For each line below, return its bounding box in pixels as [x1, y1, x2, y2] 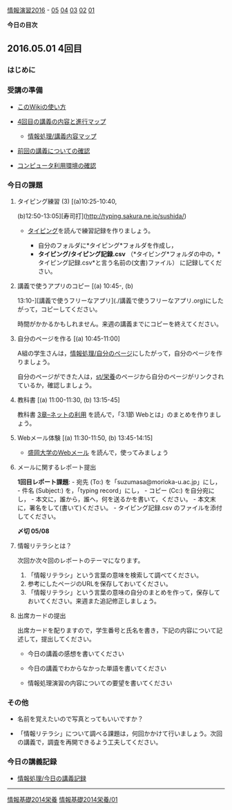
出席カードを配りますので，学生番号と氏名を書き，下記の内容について [17, 626, 217, 634]
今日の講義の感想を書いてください [27, 649, 124, 657]
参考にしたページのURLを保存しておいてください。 [27, 579, 172, 588]
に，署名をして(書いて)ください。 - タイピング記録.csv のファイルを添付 [17, 503, 223, 512]
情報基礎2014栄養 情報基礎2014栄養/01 [7, 795, 118, 803]
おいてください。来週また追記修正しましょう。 [27, 597, 160, 605]
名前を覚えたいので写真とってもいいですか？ [17, 715, 144, 723]
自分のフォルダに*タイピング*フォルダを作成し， [37, 241, 177, 249]
